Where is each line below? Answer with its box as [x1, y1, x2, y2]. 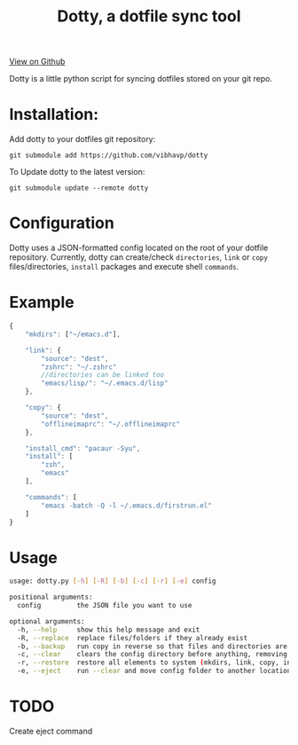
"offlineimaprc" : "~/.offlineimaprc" [41, 420, 180, 428]
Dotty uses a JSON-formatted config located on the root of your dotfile [9, 242, 269, 254]
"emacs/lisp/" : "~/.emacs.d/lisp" [41, 379, 169, 388]
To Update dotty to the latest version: [9, 167, 145, 177]
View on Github [9, 56, 66, 67]
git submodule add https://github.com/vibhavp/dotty [9, 151, 208, 161]
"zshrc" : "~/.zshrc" [41, 362, 117, 372]
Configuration [9, 213, 115, 233]
